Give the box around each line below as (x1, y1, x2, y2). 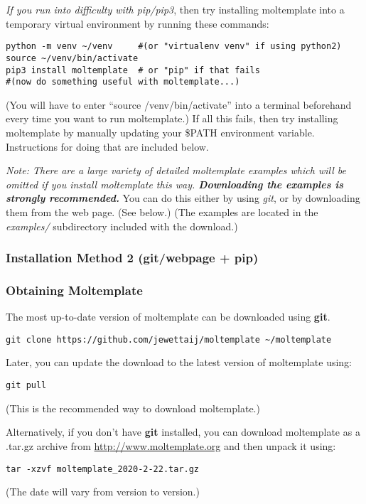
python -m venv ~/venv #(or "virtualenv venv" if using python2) (6, 41, 342, 52)
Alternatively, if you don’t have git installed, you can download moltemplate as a (6, 424, 360, 439)
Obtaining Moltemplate (6, 281, 143, 299)
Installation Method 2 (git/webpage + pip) (6, 249, 259, 267)
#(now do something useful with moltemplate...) (6, 77, 240, 87)
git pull (6, 380, 47, 391)
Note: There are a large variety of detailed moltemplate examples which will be (6, 163, 346, 178)
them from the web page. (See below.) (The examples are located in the (6, 204, 318, 219)
